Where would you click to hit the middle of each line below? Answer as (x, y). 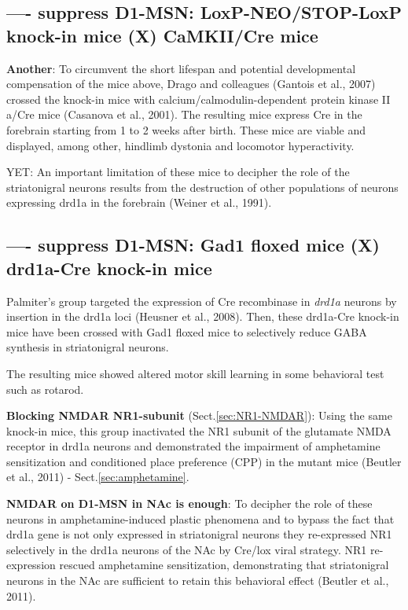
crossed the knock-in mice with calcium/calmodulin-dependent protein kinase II (198, 99)
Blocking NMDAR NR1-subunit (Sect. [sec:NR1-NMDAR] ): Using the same (199, 415)
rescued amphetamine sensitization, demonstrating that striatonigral (224, 565)
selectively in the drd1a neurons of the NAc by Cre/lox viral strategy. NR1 (187, 549)
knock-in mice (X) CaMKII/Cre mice (162, 35)
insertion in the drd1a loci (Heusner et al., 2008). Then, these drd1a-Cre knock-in (203, 316)
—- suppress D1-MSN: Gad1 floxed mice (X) (193, 245)
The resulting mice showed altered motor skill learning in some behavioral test (195, 373)
